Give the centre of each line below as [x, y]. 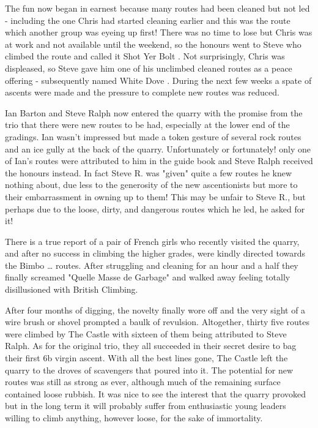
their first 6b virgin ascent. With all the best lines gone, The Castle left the [146, 358]
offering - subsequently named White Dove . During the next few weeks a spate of [158, 80]
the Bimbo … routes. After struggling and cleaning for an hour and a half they [152, 265]
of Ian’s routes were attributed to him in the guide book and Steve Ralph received [159, 161]
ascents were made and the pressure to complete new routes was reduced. [142, 92]
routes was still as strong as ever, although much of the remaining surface [143, 382]
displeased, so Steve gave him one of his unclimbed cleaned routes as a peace [149, 68]
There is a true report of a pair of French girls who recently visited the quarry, [152, 241]
